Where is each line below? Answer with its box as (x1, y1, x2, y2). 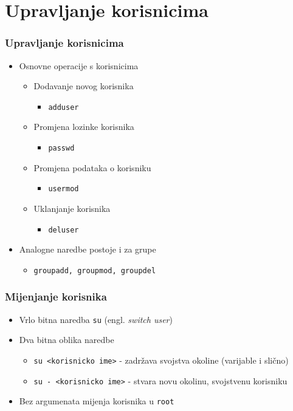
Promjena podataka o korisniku (33, 161, 151, 174)
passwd (48, 144, 75, 153)
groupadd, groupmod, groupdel (33, 266, 156, 275)
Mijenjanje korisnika (5, 289, 107, 304)
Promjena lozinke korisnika (33, 120, 134, 133)
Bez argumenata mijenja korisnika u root (19, 395, 174, 407)
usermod (48, 185, 79, 194)
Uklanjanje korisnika (33, 202, 111, 214)
